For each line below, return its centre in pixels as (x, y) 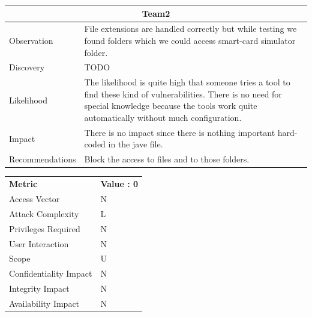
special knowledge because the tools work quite (171, 106)
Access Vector (34, 198)
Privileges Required (45, 228)
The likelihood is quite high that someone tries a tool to (187, 82)
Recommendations (43, 159)
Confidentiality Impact (51, 273)
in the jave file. (136, 144)
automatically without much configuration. (163, 117)
